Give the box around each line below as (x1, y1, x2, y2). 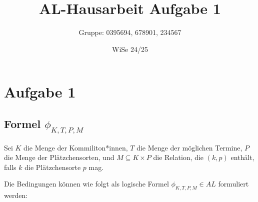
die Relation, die (153, 152, 204, 162)
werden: (4, 190, 28, 200)
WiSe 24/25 (112, 43, 148, 54)
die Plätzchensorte (24, 161, 81, 172)
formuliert (218, 178, 249, 189)
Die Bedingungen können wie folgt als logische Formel (4, 178, 169, 189)
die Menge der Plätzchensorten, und (4, 152, 114, 162)
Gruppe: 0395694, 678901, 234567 (78, 27, 181, 37)
